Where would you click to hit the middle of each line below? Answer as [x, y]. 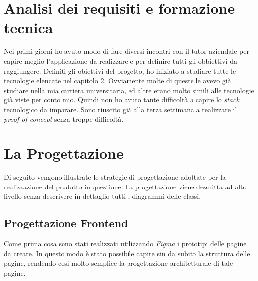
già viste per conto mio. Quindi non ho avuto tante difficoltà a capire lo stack [122, 100]
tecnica [29, 27]
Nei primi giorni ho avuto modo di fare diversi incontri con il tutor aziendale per [127, 51]
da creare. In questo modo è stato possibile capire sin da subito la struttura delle [127, 253]
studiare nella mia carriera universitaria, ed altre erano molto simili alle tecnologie [129, 90]
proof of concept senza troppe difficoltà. [64, 119]
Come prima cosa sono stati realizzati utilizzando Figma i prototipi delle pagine [125, 244]
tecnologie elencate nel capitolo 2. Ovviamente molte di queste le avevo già [118, 80]
